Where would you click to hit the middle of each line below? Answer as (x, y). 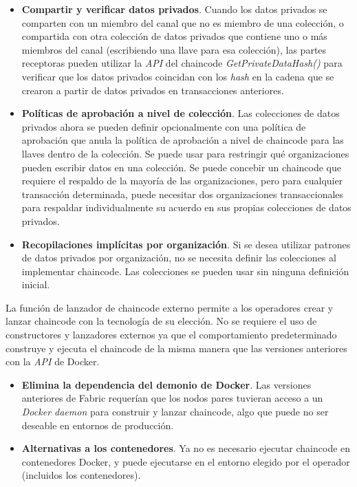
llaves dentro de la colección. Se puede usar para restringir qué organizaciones (185, 153)
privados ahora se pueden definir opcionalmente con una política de (164, 126)
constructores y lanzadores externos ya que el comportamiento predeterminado (171, 335)
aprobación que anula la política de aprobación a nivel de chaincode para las (183, 140)
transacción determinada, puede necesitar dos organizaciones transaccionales (183, 194)
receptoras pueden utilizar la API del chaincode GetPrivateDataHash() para (182, 63)
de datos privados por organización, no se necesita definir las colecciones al (179, 258)
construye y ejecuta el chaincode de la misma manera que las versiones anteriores (176, 348)
